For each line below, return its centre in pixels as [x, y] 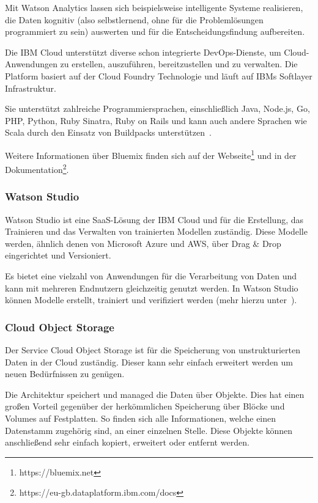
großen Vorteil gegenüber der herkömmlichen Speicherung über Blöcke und [145, 406]
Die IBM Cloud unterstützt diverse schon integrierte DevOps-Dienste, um [143, 52]
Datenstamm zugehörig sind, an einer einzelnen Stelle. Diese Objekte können [149, 430]
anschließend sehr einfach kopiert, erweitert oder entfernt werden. [127, 442]
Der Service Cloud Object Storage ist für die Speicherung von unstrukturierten [153, 350]
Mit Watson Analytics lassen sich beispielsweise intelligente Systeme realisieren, [154, 7]
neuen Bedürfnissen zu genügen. [65, 374]
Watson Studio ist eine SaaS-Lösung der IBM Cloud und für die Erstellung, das [154, 219]
